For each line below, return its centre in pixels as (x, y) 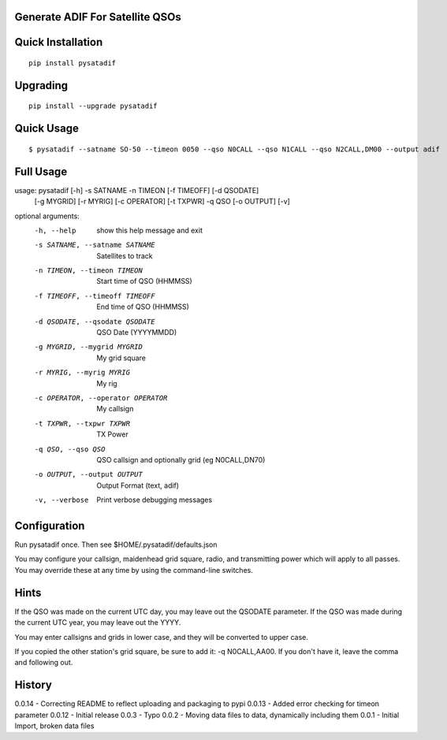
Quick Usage (47, 129)
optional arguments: (47, 216)
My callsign (115, 409)
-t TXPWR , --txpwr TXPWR (82, 423)
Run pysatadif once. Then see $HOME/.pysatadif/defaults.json (116, 545)
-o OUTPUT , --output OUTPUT (89, 474)
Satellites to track (125, 255)
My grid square (121, 358)
